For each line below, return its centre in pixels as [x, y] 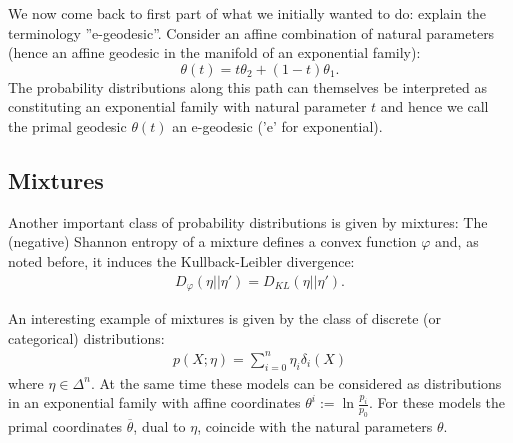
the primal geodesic [67, 125]
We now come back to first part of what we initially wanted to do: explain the [247, 13]
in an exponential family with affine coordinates [154, 402]
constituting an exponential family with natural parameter [187, 106]
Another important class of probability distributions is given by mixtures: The [248, 221]
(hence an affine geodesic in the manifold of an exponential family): [214, 52]
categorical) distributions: [86, 337]
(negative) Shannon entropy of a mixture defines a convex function [212, 241]
